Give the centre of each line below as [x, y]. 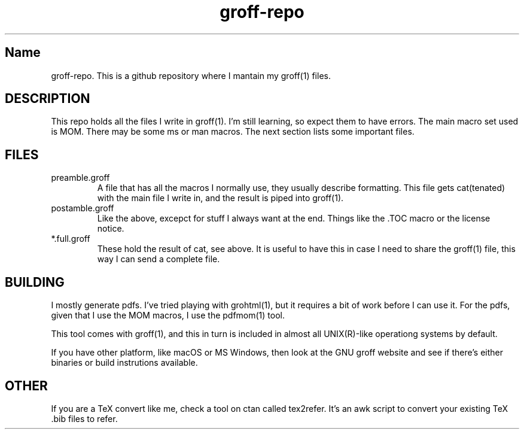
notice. [111, 229]
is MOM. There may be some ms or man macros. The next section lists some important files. [233, 132]
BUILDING [35, 282]
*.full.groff [71, 239]
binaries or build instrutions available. [124, 363]
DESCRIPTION [48, 99]
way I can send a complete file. [159, 259]
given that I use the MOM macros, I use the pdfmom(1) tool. [168, 315]
